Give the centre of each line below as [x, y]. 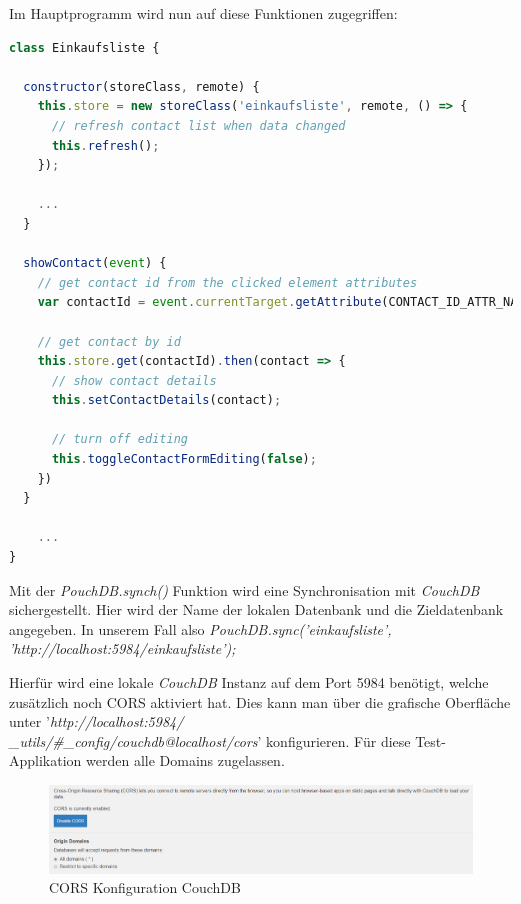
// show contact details [134, 380]
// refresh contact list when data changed [198, 125]
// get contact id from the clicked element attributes [227, 282]
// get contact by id [109, 341]
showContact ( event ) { [95, 263]
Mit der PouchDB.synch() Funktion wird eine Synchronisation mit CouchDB [244, 589]
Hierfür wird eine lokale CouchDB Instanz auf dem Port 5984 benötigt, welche [249, 682]
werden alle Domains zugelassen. [185, 760]
